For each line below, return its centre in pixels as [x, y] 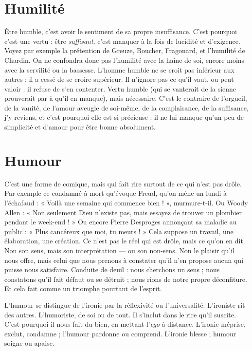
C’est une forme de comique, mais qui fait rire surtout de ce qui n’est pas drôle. [123, 183]
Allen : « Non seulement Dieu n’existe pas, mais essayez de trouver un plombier [123, 212]
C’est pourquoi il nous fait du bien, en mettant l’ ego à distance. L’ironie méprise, [125, 324]
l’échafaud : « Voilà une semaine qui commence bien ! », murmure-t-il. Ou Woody [126, 202]
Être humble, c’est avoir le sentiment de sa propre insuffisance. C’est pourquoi [121, 31]
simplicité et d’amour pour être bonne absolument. [80, 127]
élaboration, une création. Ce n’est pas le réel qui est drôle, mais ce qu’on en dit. [125, 241]
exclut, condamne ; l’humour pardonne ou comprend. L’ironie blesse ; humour [120, 333]
